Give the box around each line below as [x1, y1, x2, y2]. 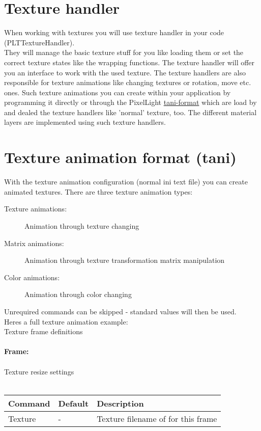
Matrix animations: [4, 237, 64, 248]
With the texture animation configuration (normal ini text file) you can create [4, 176, 248, 187]
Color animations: [4, 272, 60, 282]
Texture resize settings [4, 366, 74, 376]
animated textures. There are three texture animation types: [4, 186, 193, 197]
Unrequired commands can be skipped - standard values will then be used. [4, 306, 237, 316]
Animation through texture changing [24, 220, 139, 231]
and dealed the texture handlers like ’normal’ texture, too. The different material [4, 106, 257, 117]
